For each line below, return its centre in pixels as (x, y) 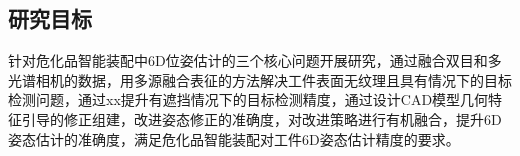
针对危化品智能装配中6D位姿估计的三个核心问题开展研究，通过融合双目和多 (255, 60)
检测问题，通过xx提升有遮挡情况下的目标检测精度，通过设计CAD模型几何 (248, 99)
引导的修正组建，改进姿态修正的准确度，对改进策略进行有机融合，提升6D (261, 118)
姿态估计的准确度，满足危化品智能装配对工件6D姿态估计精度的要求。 (234, 138)
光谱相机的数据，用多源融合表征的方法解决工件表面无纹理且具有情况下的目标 (260, 79)
